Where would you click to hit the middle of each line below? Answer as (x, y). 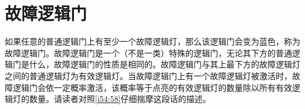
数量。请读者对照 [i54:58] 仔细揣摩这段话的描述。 (120, 99)
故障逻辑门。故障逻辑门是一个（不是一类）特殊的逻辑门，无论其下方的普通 (148, 52)
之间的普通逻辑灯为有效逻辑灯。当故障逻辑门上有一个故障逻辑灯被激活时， (148, 75)
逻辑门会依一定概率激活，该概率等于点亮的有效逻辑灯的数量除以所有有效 (152, 87)
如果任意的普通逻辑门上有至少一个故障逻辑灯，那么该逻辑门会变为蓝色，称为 (152, 41)
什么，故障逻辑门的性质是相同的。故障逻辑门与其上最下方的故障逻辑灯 (165, 64)
